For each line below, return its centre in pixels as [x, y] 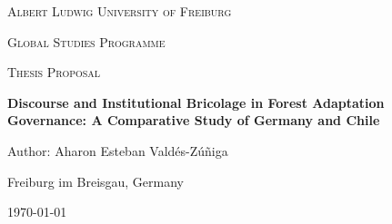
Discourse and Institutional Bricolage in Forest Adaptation [196, 102]
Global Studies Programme [86, 41]
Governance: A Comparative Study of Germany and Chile [194, 120]
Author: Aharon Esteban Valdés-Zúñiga [118, 150]
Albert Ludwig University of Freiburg [120, 11]
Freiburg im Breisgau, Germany [96, 181]
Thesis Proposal [54, 72]
